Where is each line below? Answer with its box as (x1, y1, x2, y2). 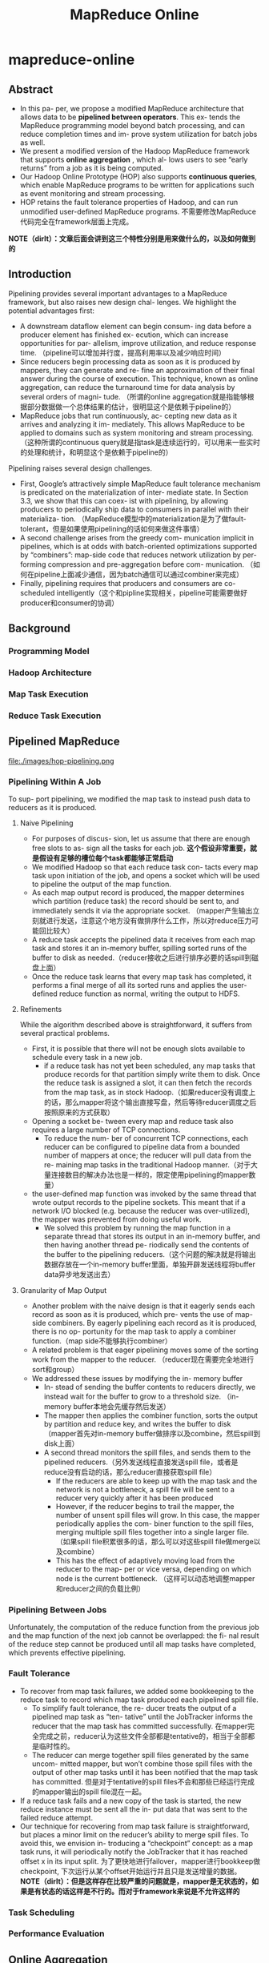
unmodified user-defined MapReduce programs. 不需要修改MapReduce (19, 207, 256, 216)
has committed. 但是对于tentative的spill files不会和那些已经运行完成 (31, 1776, 255, 1786)
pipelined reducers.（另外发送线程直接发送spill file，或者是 (43, 1457, 239, 1467)
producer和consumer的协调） (19, 598, 119, 608)
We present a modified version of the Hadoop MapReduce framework (19, 147, 251, 155)
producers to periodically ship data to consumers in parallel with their (19, 504, 250, 514)
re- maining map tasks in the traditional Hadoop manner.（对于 (43, 1160, 251, 1170)
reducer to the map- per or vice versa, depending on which (55, 1564, 252, 1574)
